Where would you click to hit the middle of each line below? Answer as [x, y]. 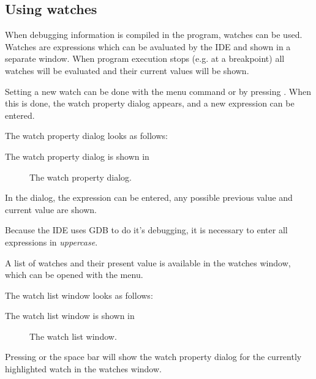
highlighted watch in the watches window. [83, 369]
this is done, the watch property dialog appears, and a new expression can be [150, 103]
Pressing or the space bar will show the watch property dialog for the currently [153, 357]
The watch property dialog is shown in [77, 156]
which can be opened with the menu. [74, 275]
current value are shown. [51, 209]
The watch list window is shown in [70, 316]
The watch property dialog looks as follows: [86, 136]
